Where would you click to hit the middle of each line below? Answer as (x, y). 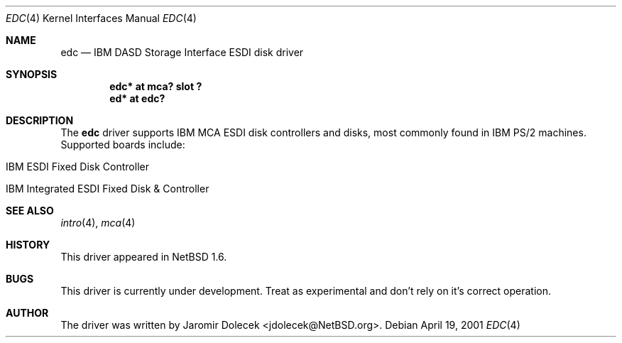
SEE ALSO (30, 211)
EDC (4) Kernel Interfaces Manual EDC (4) (101, 18)
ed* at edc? (137, 98)
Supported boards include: (123, 145)
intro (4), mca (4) (98, 223)
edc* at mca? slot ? (156, 86)
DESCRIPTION (40, 120)
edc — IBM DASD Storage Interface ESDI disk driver (182, 52)
